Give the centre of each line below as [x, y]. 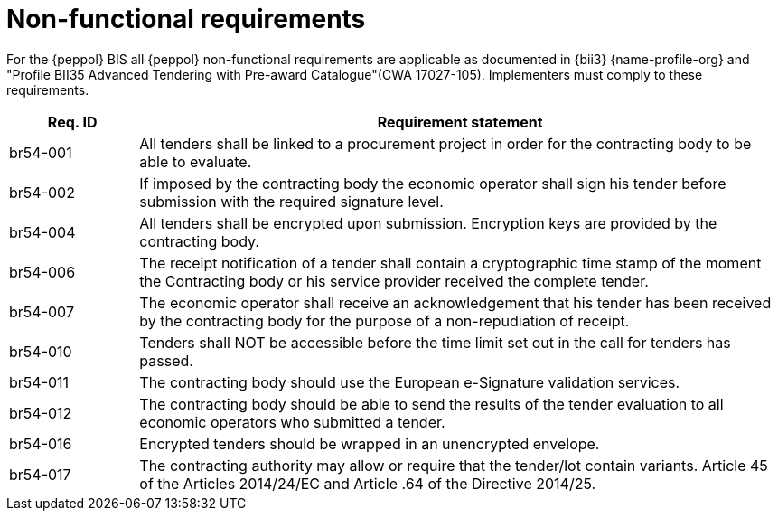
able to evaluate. [196, 161]
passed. [166, 360]
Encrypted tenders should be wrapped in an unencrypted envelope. [370, 443]
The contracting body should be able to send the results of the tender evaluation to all [431, 404]
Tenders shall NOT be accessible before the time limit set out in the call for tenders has [435, 342]
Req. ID [72, 122]
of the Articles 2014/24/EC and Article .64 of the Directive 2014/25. [368, 483]
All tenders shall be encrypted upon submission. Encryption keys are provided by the [428, 223]
